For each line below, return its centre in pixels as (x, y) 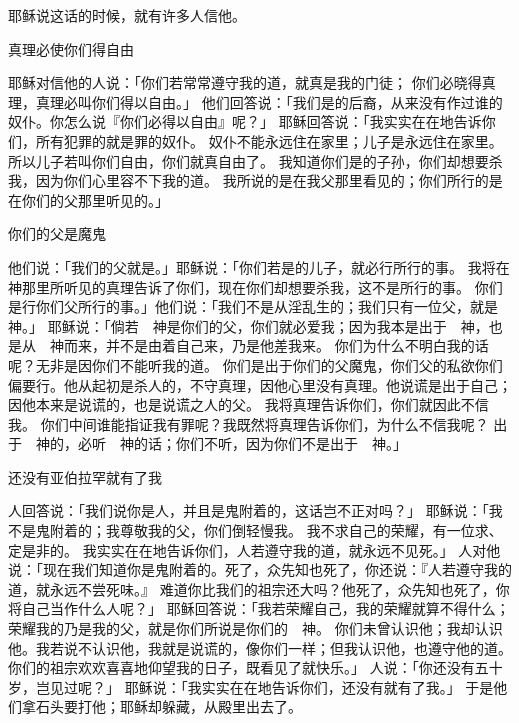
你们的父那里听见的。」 (95, 199)
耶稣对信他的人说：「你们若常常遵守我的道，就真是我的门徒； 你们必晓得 (245, 82)
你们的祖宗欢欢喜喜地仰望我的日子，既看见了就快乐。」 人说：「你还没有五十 (255, 667)
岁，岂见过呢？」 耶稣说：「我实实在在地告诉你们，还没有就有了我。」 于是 (251, 686)
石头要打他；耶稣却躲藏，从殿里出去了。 (168, 706)
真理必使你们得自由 (71, 48)
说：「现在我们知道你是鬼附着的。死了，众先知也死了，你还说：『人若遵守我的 (260, 569)
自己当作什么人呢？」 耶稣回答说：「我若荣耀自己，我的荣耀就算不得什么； (265, 608)
